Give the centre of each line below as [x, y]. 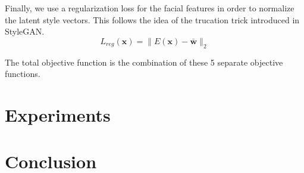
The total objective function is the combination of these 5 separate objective [144, 62]
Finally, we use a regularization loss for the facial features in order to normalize [150, 8]
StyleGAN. [25, 31]
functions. [23, 74]
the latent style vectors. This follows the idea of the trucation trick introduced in [152, 19]
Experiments [58, 114]
